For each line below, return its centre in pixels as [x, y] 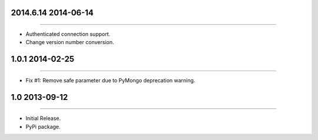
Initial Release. [43, 118]
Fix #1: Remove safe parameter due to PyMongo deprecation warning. [110, 80]
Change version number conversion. [70, 42]
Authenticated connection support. [68, 34]
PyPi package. [43, 126]
